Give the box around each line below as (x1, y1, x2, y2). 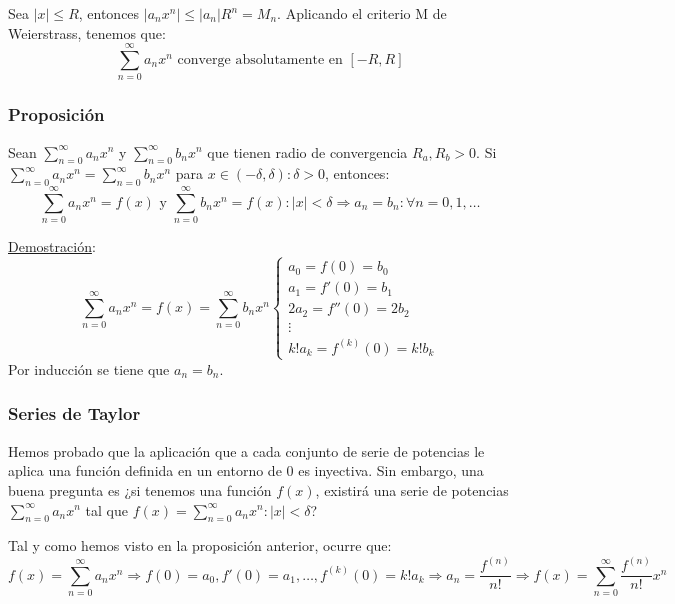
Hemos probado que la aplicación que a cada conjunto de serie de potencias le (8, 440, 485, 461)
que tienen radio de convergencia (207, 141, 408, 162)
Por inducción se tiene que (8, 358, 170, 379)
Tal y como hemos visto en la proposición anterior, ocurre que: (8, 535, 392, 556)
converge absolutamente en (177, 52, 343, 67)
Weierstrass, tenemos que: (8, 22, 166, 43)
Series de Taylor (8, 401, 141, 426)
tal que (85, 499, 129, 520)
